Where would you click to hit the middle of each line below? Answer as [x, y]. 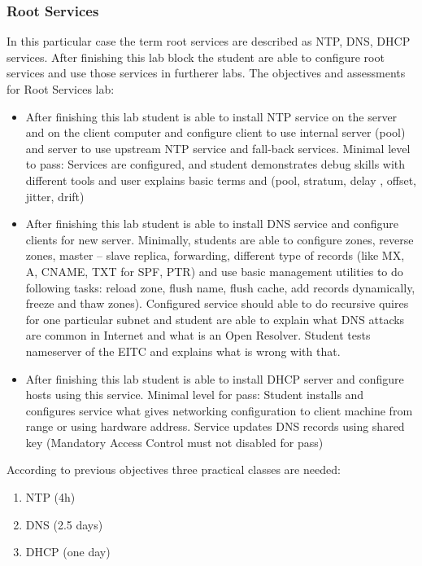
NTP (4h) [50, 497]
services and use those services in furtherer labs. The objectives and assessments [206, 73]
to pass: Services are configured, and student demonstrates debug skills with [215, 164]
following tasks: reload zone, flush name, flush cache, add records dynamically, [220, 287]
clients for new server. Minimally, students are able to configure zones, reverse [220, 239]
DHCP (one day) [68, 552]
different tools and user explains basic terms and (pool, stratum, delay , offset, [221, 180]
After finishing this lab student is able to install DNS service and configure [212, 224]
